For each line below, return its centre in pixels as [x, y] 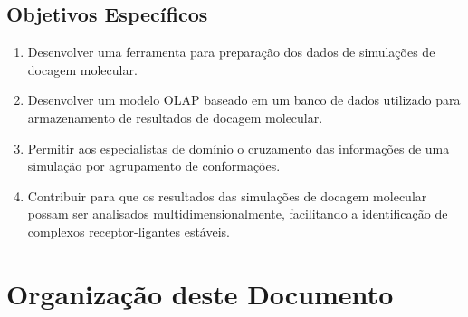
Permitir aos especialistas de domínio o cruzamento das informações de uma [239, 148]
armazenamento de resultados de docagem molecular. [175, 117]
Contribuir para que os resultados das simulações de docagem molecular [227, 196]
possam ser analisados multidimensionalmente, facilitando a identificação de [238, 214]
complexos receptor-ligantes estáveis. [129, 231]
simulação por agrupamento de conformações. [154, 166]
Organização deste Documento [200, 293]
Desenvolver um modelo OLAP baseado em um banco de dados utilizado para [244, 100]
